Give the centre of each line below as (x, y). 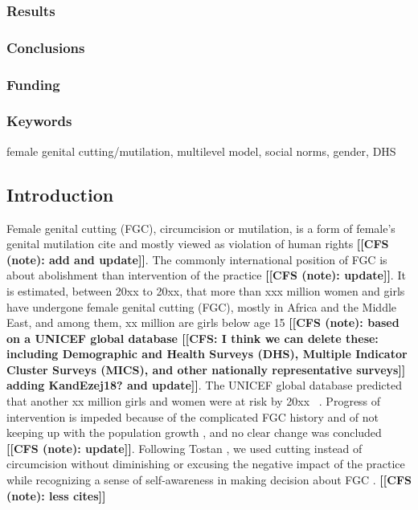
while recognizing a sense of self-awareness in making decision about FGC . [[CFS (209, 480)
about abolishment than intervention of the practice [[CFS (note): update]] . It (206, 275)
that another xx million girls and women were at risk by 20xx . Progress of (194, 401)
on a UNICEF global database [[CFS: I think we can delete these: (193, 338)
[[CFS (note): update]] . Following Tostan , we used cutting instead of (184, 448)
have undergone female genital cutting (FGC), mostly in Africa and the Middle (202, 306)
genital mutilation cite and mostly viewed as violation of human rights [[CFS (198, 244)
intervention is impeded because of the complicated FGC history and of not (193, 416)
